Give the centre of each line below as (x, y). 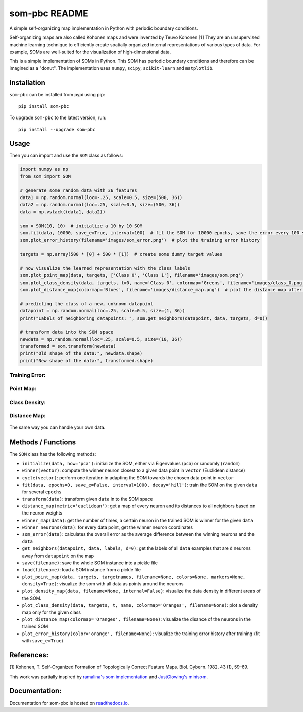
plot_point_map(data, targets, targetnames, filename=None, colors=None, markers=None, (134, 577)
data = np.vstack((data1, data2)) (63, 212)
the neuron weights (42, 513)
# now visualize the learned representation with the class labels (105, 268)
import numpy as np (44, 169)
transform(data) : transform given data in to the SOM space (87, 499)
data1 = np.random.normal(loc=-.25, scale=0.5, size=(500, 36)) (101, 198)
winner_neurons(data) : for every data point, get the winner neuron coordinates (108, 527)
